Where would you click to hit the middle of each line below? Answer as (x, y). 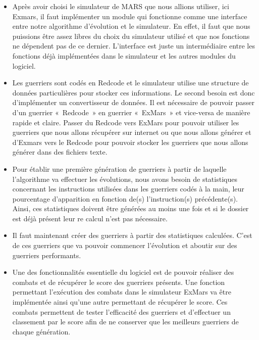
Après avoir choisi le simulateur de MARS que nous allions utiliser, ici (121, 6)
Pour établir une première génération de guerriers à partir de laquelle (119, 168)
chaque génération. (41, 331)
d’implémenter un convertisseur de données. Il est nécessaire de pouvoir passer (133, 102)
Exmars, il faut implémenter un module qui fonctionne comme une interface (130, 16)
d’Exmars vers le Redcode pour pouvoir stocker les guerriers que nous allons (130, 142)
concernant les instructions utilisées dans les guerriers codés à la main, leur (128, 189)
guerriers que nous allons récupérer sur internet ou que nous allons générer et (132, 132)
